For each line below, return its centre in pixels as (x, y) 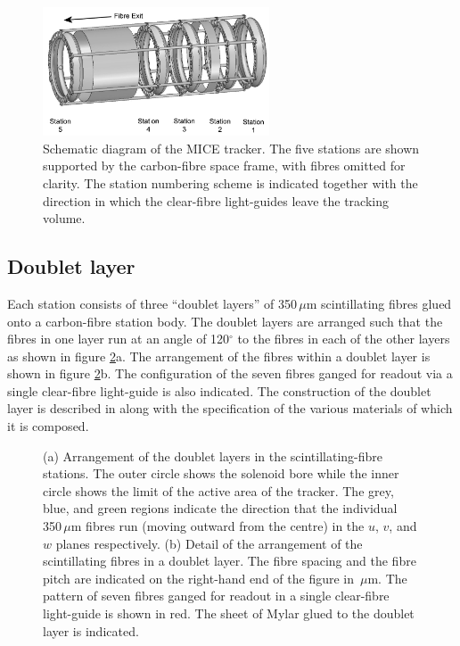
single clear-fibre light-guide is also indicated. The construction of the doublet (219, 390)
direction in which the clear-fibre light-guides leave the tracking (216, 200)
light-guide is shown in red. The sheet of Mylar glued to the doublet (229, 613)
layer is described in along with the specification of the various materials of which (230, 408)
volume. (64, 218)
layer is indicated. (91, 630)
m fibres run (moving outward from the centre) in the (218, 526)
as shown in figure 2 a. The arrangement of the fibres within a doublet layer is (219, 356)
